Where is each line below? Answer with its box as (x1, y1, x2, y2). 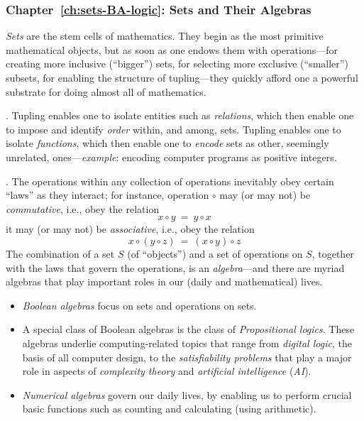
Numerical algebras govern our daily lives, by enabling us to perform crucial (22, 387, 352, 402)
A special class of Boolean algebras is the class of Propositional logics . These (22, 322, 355, 337)
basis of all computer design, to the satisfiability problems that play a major (22, 349, 352, 364)
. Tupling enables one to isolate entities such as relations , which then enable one (6, 108, 354, 123)
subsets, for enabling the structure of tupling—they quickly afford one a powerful (6, 70, 358, 84)
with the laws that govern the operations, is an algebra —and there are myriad (6, 260, 345, 275)
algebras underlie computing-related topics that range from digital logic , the (22, 335, 352, 350)
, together (311, 246, 354, 261)
